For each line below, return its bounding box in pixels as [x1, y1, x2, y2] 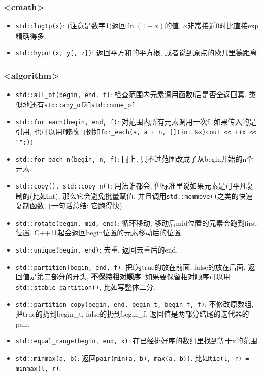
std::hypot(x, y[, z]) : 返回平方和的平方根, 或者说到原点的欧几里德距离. [15, 47, 259, 58]
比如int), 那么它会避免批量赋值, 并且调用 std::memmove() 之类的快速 [32, 190, 253, 201]
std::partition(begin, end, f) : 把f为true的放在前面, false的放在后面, [15, 261, 246, 272]
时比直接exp [219, 20, 259, 31]
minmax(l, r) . [15, 362, 61, 373]
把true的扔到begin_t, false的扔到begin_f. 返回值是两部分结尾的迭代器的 [15, 308, 249, 319]
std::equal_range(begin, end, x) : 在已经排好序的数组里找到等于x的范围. [15, 335, 259, 346]
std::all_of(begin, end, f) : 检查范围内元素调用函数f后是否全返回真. [15, 89, 247, 100]
